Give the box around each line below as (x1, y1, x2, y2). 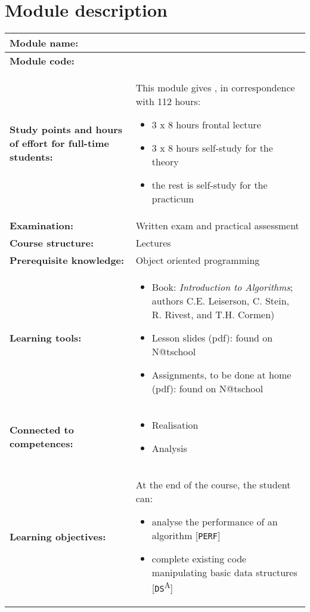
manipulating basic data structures (151, 565, 297, 580)
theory (151, 155, 179, 169)
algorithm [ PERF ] (151, 528, 221, 543)
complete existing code (151, 552, 247, 566)
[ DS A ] (151, 579, 173, 595)
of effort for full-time (10, 136, 109, 150)
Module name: (10, 36, 79, 50)
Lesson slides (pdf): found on (151, 331, 273, 345)
